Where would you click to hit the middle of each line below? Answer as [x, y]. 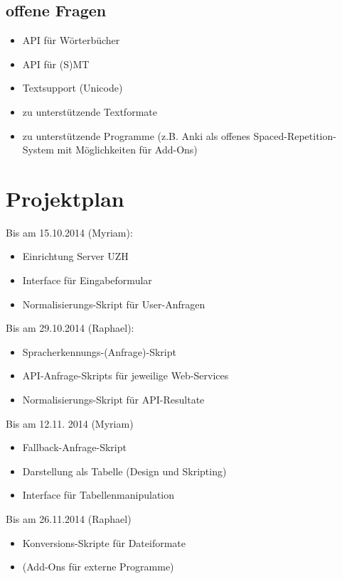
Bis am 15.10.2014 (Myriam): [69, 232]
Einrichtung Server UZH [75, 256]
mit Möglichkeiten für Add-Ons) [127, 150]
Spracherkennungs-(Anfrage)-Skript [99, 351]
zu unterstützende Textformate [90, 111]
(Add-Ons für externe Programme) [98, 567]
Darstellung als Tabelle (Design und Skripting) [124, 471]
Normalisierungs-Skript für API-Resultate [113, 400]
